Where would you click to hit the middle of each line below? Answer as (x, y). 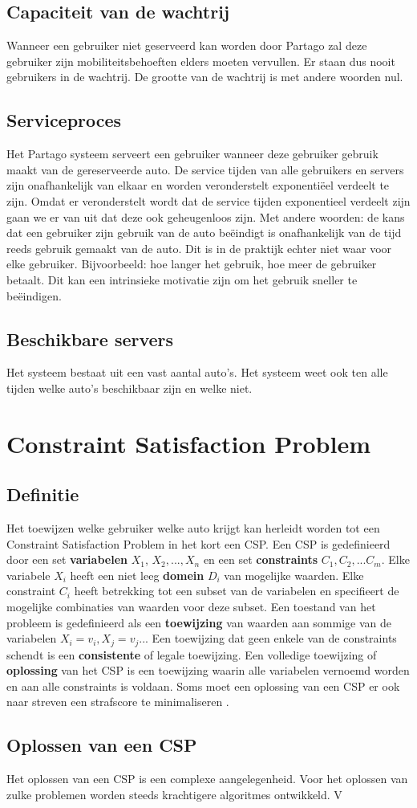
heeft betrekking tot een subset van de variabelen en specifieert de (237, 591)
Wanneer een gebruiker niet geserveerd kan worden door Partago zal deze (187, 45)
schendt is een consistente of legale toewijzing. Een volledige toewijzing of (192, 654)
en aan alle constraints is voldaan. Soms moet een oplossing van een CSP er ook (203, 686)
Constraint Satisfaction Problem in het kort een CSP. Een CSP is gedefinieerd (198, 543)
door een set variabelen (67, 559)
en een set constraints (261, 559)
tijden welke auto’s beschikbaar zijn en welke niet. (130, 388)
